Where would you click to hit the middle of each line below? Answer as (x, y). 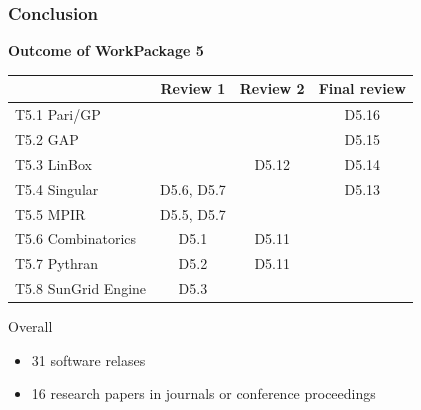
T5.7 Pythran (57, 263)
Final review (362, 88)
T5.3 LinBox (53, 163)
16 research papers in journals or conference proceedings (203, 393)
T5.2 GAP (47, 139)
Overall (30, 326)
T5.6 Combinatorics (76, 238)
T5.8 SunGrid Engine (81, 288)
